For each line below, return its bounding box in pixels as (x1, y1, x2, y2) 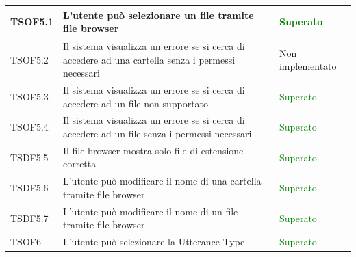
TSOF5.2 (10, 52, 49, 66)
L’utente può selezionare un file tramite (62, 8, 254, 22)
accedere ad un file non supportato (62, 96, 209, 110)
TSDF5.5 (10, 150, 49, 164)
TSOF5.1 (10, 14, 53, 29)
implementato (279, 59, 337, 73)
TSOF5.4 (10, 120, 49, 134)
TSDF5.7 (10, 211, 49, 225)
